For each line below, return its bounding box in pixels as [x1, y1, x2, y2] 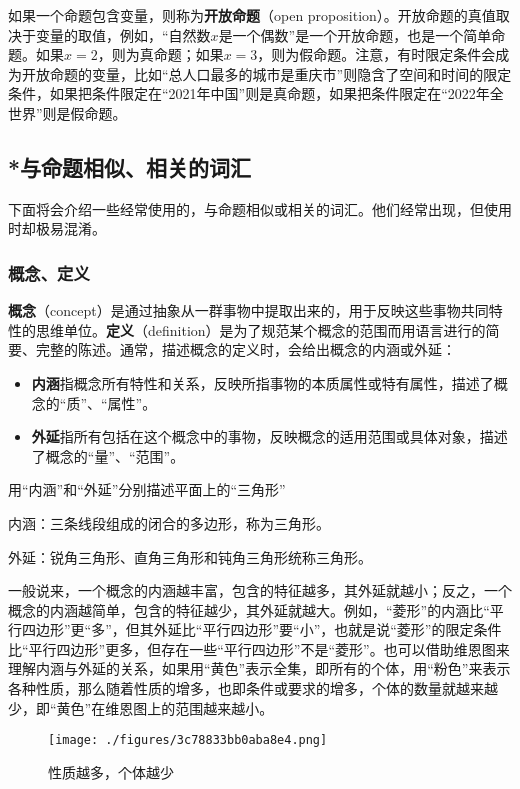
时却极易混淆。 [8, 218, 106, 239]
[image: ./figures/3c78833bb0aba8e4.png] [48, 733, 328, 748]
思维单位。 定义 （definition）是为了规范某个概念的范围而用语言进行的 [35, 319, 486, 340]
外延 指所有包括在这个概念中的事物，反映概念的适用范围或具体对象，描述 [31, 426, 508, 447]
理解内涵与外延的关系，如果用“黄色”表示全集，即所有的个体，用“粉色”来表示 [8, 658, 511, 679]
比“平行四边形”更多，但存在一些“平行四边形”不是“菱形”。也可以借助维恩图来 [8, 638, 510, 659]
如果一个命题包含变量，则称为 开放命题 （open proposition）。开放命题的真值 [8, 5, 496, 25]
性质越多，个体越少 [48, 761, 174, 782]
